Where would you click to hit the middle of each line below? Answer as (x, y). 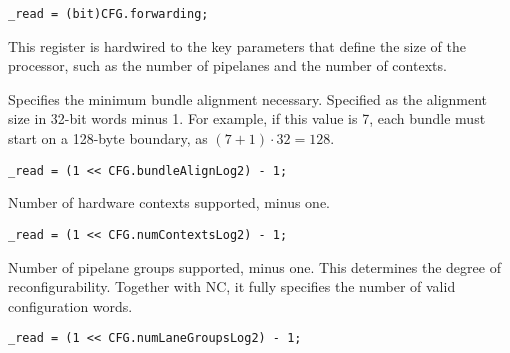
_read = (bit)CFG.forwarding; (108, 14)
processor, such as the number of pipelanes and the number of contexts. (227, 65)
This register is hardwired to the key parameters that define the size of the (237, 45)
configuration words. (70, 305)
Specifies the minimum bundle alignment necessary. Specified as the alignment (248, 98)
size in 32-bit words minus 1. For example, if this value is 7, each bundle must (247, 118)
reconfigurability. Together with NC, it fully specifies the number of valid (232, 286)
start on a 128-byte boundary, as (108, 138)
